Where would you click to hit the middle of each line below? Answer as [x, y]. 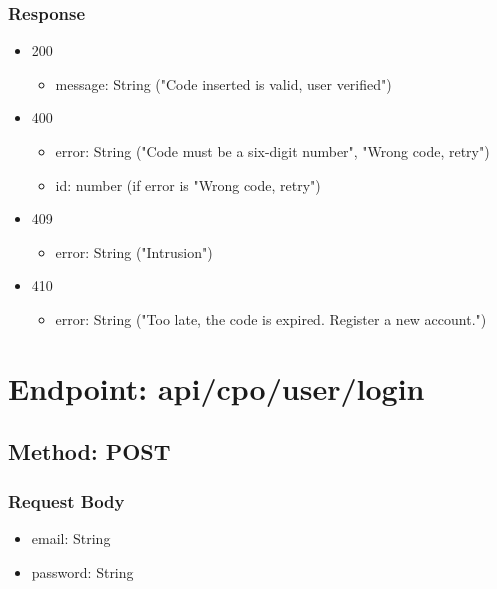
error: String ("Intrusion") [134, 251]
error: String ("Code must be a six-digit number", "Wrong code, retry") [272, 151]
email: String [71, 537]
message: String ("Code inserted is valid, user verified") [223, 83]
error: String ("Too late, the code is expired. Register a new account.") [271, 318]
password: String [82, 571]
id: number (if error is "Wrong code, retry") [188, 184]
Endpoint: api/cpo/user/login [216, 387]
